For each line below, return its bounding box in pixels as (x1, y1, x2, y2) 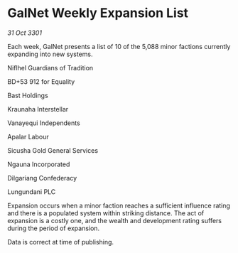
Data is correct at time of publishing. (7, 237, 114, 246)
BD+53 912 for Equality (7, 77, 75, 86)
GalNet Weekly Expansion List (7, 5, 189, 21)
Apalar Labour (7, 132, 49, 141)
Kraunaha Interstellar (7, 104, 69, 113)
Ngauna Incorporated (7, 160, 70, 168)
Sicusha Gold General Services (7, 146, 98, 154)
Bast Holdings (7, 91, 48, 99)
